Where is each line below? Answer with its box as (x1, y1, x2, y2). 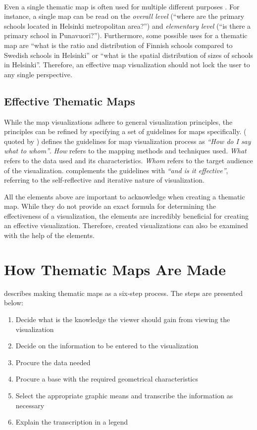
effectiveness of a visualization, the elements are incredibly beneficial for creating (4, 210, 249, 221)
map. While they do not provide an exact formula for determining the (4, 201, 216, 211)
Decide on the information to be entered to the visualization (15, 340, 199, 351)
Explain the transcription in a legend (15, 417, 128, 427)
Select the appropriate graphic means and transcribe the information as (15, 390, 233, 400)
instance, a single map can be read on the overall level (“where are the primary (4, 11, 245, 21)
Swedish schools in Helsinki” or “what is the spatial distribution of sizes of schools (4, 49, 253, 60)
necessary (15, 400, 45, 410)
